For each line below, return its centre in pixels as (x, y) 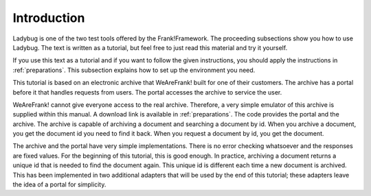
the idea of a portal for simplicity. (59, 184)
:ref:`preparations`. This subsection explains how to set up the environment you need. (134, 70)
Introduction (49, 18)
